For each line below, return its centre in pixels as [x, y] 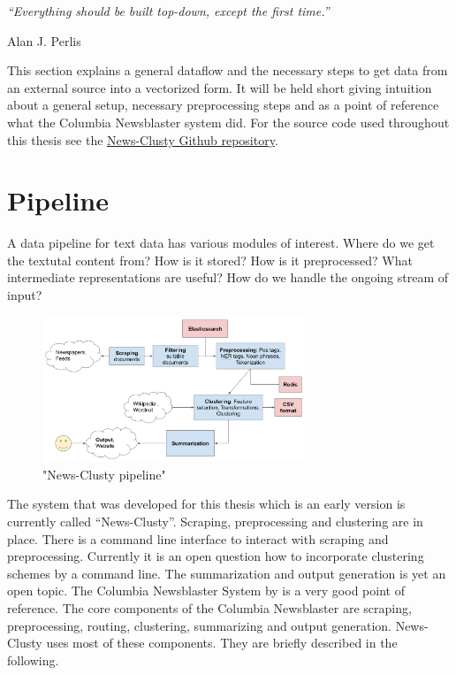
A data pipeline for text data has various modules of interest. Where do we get [221, 243]
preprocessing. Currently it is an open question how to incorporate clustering [216, 556]
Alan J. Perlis [44, 40]
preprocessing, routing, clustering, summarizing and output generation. [199, 625]
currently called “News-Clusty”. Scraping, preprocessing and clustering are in [215, 521]
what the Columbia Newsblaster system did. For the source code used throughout [228, 122]
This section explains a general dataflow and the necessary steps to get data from [228, 70]
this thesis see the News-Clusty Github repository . [143, 139]
